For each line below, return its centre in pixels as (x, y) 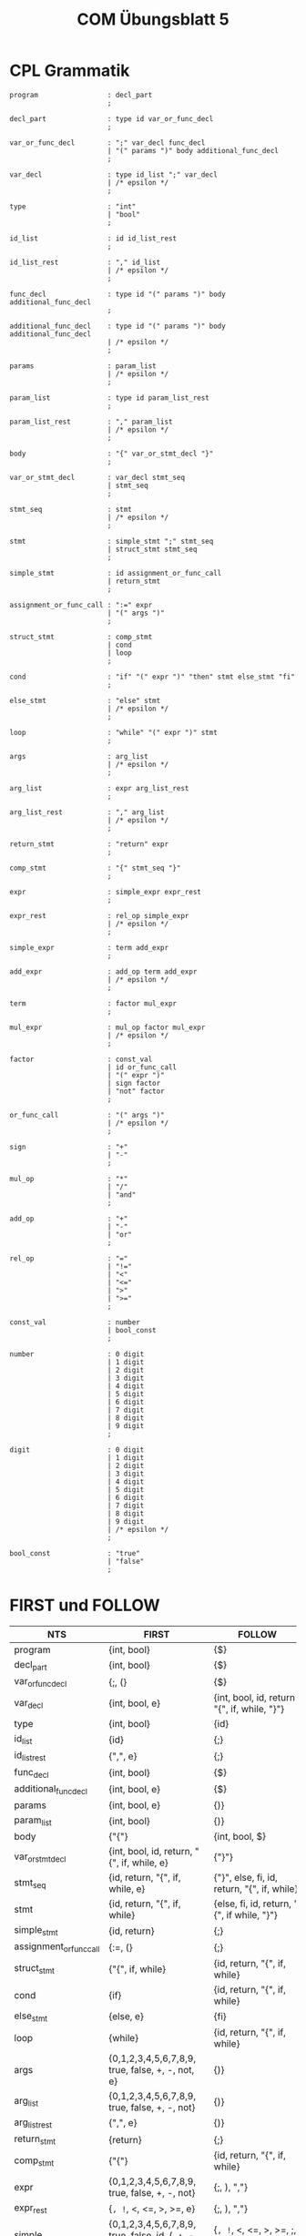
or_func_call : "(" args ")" (87, 1115)
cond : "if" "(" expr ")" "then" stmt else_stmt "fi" (153, 677)
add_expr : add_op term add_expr (103, 971)
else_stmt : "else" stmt (85, 700)
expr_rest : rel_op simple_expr (99, 915)
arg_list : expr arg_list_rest (99, 788)
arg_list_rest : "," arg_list (87, 812)
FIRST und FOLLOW (85, 1605)
